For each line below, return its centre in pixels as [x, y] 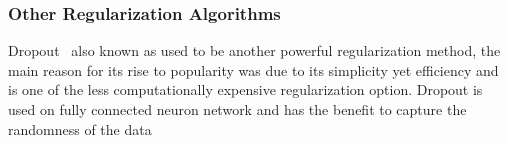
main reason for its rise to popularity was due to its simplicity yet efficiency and [253, 69]
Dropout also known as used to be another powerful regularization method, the [254, 50]
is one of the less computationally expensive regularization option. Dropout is [245, 89]
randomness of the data [80, 128]
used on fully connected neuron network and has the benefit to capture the [237, 109]
